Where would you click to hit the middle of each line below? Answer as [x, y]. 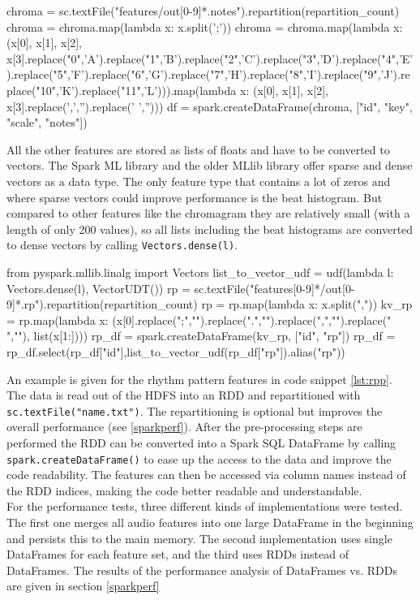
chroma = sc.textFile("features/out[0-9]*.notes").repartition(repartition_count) [203, 11]
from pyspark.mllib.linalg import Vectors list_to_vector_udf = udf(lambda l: [200, 272]
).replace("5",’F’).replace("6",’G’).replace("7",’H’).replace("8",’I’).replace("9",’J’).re [208, 74]
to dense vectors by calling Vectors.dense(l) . [122, 245]
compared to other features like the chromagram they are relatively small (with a [208, 213]
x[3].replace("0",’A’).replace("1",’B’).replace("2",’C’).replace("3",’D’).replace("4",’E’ [210, 58]
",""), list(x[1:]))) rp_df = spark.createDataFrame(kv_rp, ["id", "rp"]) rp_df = [201, 336]
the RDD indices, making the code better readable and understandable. [184, 490]
